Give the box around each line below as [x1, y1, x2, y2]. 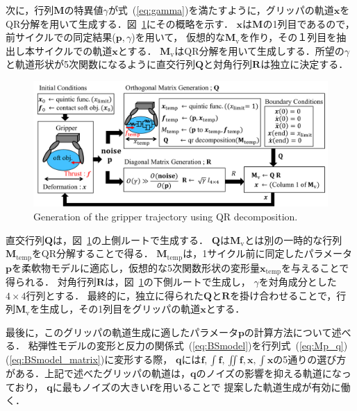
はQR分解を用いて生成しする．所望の [174, 43, 344, 58]
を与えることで [281, 260, 349, 274]
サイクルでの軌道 [34, 43, 113, 58]
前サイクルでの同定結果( [6, 30, 116, 44]
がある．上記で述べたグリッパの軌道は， [6, 365, 190, 380]
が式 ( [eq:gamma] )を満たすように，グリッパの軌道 [108, 3, 334, 17]
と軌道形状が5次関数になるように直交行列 [6, 57, 195, 71]
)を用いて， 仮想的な [131, 30, 225, 44]
